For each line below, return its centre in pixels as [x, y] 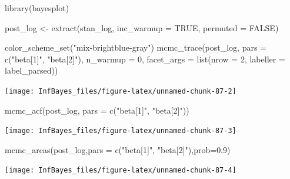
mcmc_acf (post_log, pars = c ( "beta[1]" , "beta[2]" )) [97, 110]
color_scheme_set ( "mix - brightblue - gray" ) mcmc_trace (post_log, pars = [136, 47]
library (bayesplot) [37, 8]
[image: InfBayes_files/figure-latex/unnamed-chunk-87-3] [121, 131]
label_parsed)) [31, 70]
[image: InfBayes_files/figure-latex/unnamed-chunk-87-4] [121, 170]
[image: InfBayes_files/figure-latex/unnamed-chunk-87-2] [121, 91]
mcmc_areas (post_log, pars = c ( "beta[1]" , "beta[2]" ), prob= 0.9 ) [118, 149]
